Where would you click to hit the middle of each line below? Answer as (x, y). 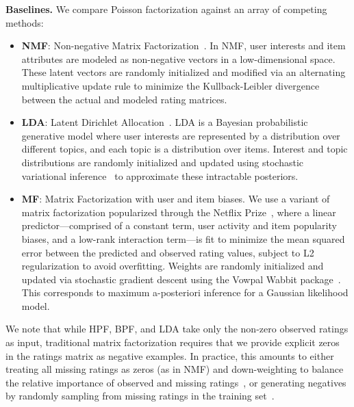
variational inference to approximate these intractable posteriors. (160, 175)
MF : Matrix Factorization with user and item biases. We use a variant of (176, 199)
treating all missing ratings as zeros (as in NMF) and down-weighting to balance (175, 369)
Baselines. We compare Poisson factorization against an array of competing (166, 9)
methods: (25, 22)
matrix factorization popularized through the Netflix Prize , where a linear (179, 212)
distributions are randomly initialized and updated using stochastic (163, 162)
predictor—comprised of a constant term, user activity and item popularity (179, 225)
